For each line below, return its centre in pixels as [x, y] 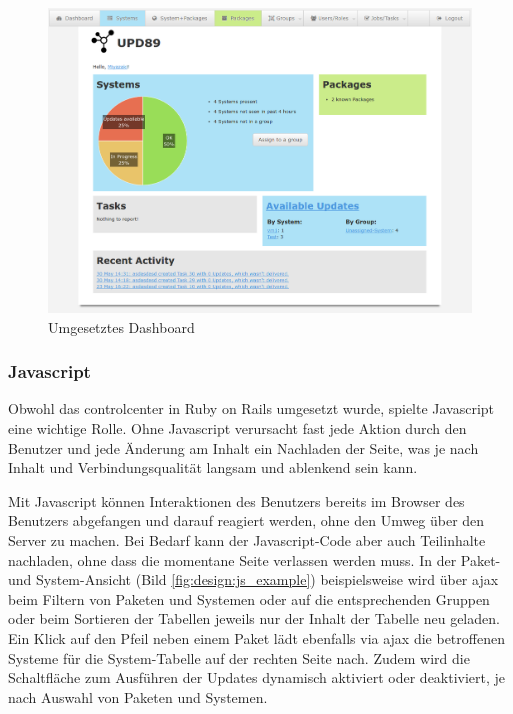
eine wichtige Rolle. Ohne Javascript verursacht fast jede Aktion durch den [237, 428]
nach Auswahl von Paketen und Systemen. [138, 696]
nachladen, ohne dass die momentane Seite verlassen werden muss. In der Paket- [254, 559]
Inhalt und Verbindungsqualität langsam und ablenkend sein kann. [213, 467]
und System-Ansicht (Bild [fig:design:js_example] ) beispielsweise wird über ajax [253, 579]
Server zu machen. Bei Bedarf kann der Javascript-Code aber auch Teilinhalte [247, 540]
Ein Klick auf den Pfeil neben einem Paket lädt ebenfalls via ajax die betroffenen [256, 637]
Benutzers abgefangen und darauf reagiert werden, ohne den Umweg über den [246, 520]
